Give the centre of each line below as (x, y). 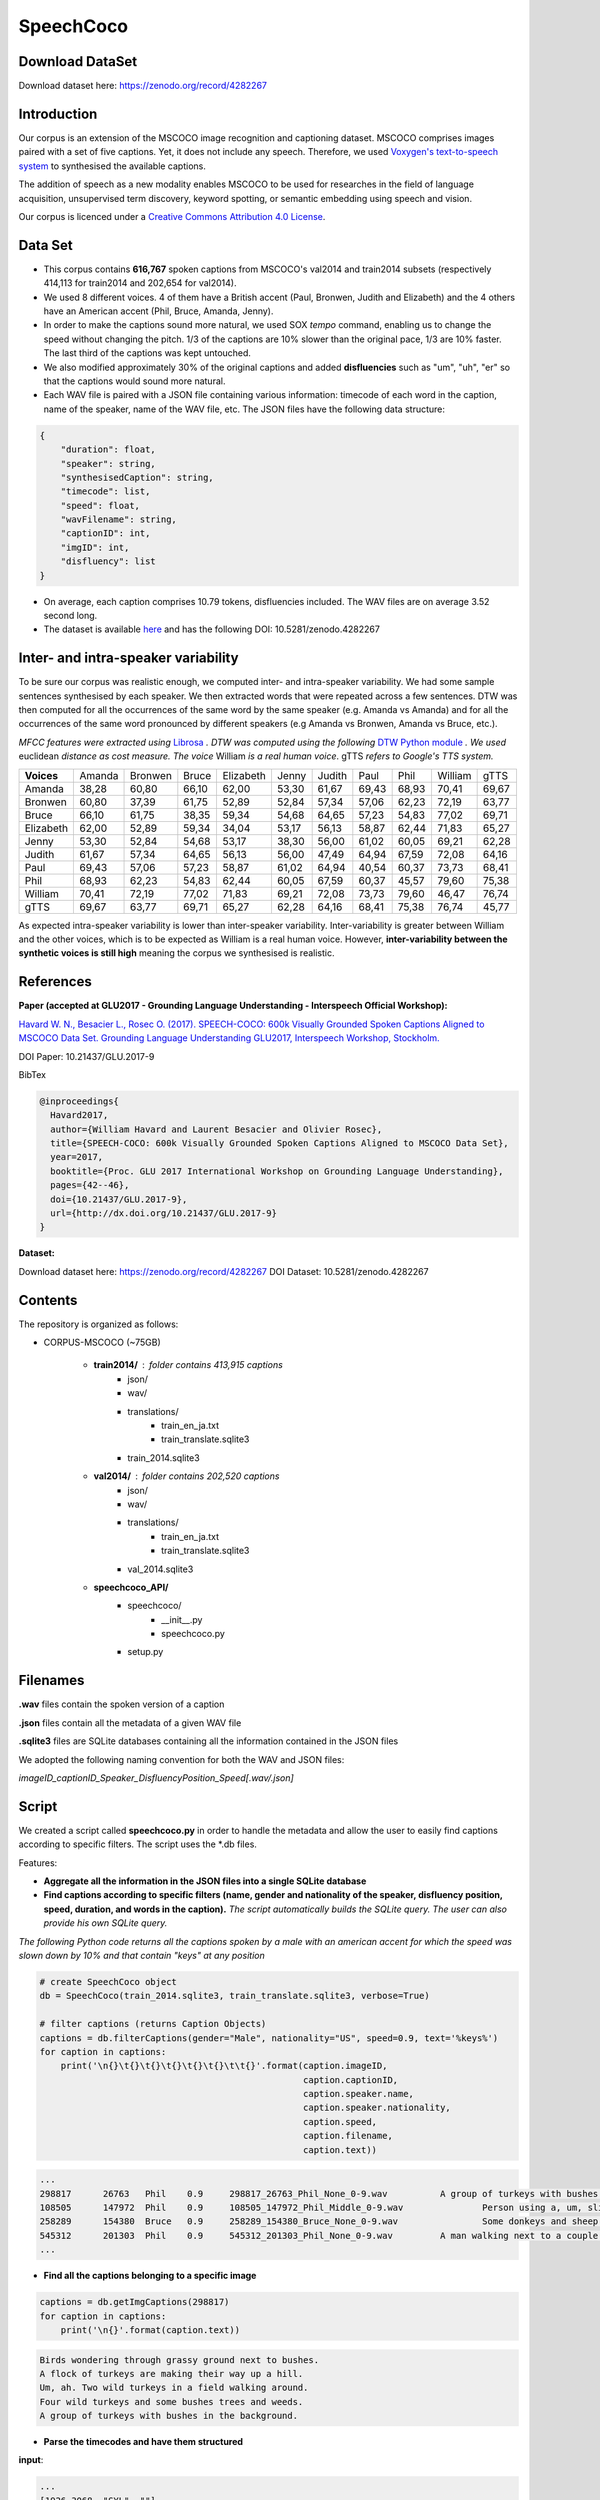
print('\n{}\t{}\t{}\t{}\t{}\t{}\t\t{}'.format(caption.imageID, (224, 2066)
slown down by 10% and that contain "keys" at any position (141, 1955)
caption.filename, (348, 2136)
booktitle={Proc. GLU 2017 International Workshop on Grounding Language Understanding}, (277, 1171)
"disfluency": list (108, 561)
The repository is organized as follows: (98, 1324)
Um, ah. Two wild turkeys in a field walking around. (174, 2388)
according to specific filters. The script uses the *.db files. (137, 1844)
